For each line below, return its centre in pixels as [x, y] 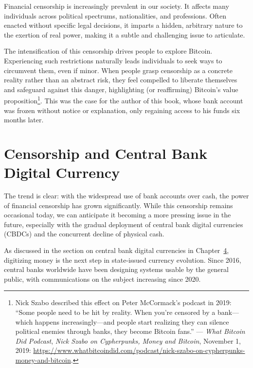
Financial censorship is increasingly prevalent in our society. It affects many [117, 6]
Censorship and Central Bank [106, 153]
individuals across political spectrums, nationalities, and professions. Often [115, 15]
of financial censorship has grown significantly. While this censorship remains [118, 205]
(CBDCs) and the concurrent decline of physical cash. [84, 234]
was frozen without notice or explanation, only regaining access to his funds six [122, 110]
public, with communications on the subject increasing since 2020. [102, 279]
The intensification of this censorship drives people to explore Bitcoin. [108, 51]
